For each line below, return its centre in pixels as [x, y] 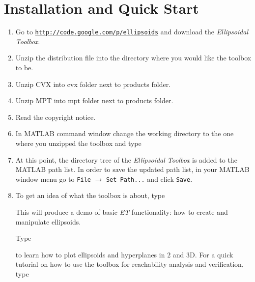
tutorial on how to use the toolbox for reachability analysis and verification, [129, 264]
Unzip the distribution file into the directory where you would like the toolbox [133, 58]
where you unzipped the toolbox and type [78, 143]
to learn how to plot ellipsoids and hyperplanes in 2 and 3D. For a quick [124, 254]
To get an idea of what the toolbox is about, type [90, 195]
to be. [24, 67]
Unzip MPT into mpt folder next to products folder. [94, 100]
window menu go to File [53, 179]
